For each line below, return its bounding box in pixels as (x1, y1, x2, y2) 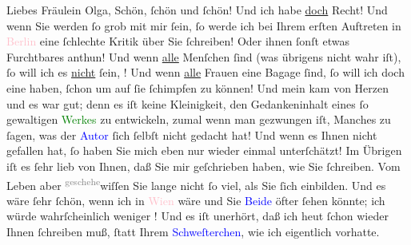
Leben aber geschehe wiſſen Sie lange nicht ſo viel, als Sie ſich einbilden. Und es (6, 174, 386, 193)
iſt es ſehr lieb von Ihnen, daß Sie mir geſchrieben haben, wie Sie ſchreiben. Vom (6, 157, 401, 174)
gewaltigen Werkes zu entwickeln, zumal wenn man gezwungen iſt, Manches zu (6, 111, 391, 128)
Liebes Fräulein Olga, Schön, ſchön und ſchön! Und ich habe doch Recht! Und (6, 2, 388, 18)
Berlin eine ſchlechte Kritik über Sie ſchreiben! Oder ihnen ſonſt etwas (6, 33, 350, 49)
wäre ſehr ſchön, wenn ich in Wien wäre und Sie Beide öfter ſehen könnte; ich (6, 192, 385, 208)
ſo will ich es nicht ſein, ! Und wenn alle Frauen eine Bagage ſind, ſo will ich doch (6, 64, 405, 81)
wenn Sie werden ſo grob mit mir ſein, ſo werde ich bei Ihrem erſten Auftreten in (6, 17, 401, 34)
